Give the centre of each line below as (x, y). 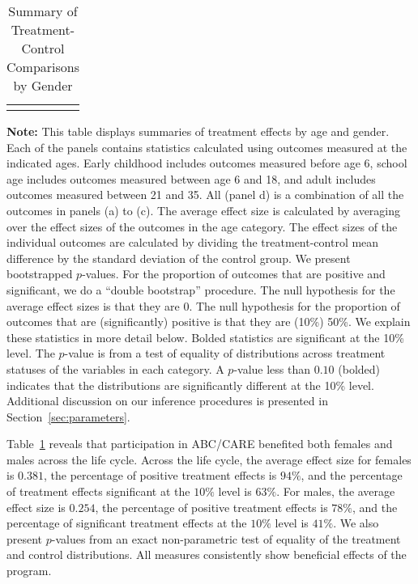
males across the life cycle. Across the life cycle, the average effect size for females (209, 459)
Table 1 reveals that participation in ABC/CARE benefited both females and (200, 444)
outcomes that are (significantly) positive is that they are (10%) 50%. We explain (209, 322)
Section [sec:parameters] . (68, 416)
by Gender (43, 85)
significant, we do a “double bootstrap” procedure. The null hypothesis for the (201, 289)
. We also (356, 523)
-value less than (272, 368)
